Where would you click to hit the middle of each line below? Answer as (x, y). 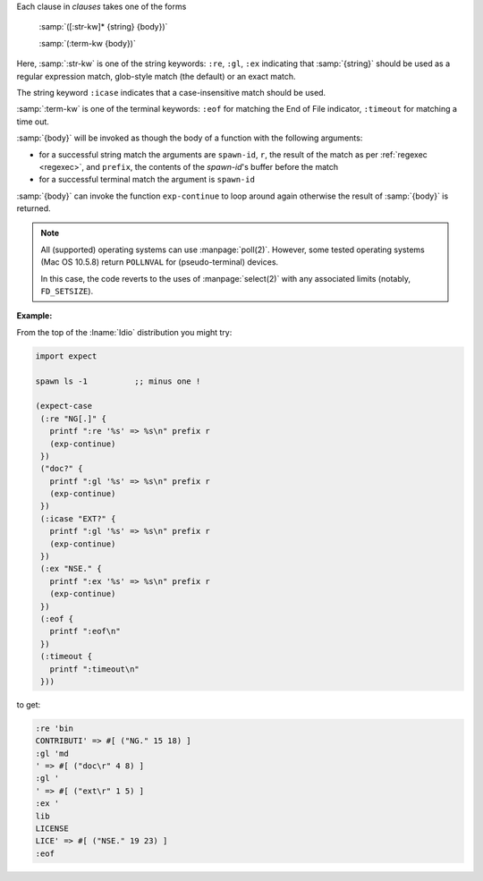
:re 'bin (55, 728)
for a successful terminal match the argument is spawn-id (147, 180)
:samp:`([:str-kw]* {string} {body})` (103, 27)
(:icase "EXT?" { (78, 518)
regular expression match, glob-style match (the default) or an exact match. (156, 76)
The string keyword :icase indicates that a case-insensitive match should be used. (171, 92)
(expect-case (64, 406)
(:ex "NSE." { (71, 569)
